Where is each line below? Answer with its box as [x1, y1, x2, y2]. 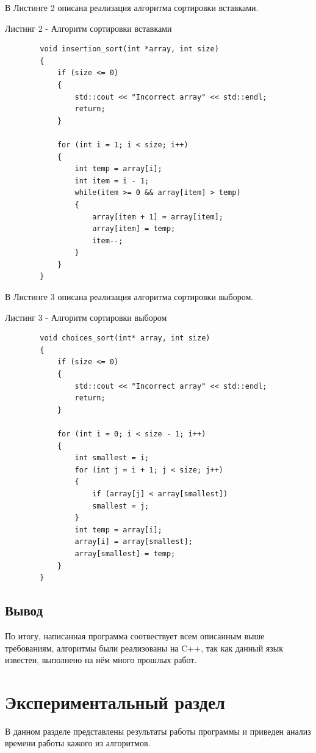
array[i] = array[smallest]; [74, 537, 193, 546]
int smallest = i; [74, 454, 149, 463]
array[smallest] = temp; [74, 549, 176, 558]
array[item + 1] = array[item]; [92, 212, 223, 221]
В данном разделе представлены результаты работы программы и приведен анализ [5, 724, 311, 737]
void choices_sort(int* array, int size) [40, 334, 210, 343]
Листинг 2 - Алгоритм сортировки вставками [5, 21, 172, 34]
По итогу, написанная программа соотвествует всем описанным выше [5, 629, 265, 642]
